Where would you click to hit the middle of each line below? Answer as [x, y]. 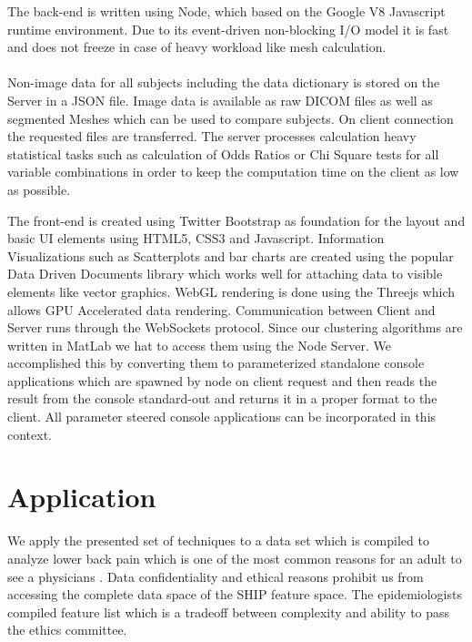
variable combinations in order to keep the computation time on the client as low [233, 172]
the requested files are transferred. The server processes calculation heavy [212, 136]
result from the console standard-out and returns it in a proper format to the [222, 398]
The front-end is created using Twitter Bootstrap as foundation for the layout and [236, 220]
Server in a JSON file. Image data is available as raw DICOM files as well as [220, 100]
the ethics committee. [67, 630]
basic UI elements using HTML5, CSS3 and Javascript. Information [196, 238]
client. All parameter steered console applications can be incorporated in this [222, 417]
